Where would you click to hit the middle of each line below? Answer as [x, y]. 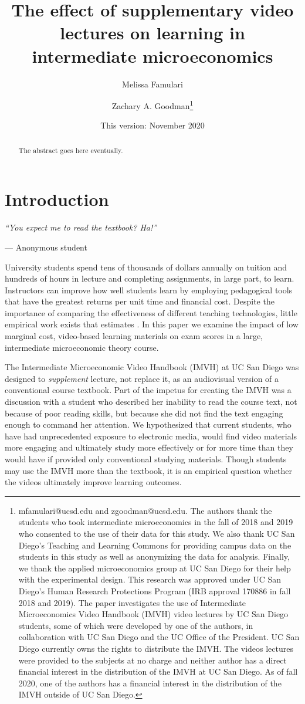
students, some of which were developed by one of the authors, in [136, 625]
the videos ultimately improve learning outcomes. [93, 482]
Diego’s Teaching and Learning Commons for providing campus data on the [155, 545]
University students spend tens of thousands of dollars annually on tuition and [146, 267]
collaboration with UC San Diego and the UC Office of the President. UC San [159, 637]
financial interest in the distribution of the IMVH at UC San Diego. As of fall [158, 671]
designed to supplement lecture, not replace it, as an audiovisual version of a [142, 378]
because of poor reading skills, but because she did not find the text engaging [144, 413]
